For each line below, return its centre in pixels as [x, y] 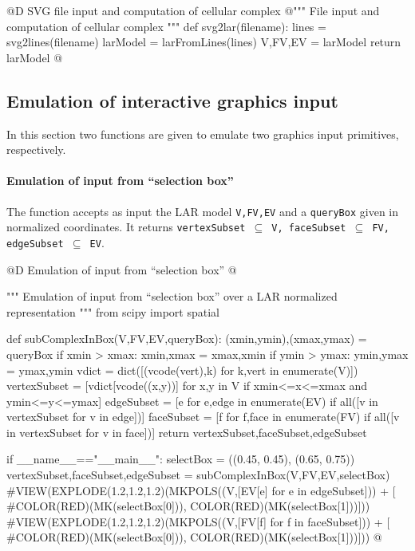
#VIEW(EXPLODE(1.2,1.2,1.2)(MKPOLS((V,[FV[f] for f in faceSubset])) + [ [198, 521]
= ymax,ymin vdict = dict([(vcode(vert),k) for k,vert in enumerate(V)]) [182, 370]
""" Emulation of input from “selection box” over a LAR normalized [172, 296]
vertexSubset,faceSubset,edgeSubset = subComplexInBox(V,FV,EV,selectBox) [198, 475]
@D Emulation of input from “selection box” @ [122, 269]
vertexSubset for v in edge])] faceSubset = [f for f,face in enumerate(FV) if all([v [203, 417]
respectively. [36, 150]
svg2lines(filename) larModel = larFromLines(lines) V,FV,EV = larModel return [204, 42]
